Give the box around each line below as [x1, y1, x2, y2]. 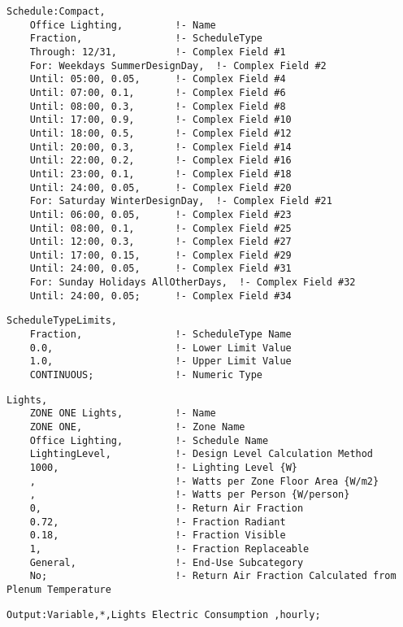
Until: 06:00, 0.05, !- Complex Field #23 [29, 208, 292, 220]
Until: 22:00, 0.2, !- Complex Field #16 [29, 155, 292, 167]
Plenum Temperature [6, 583, 111, 595]
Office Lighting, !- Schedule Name [29, 434, 269, 446]
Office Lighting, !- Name [29, 19, 216, 31]
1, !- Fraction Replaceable [29, 542, 310, 555]
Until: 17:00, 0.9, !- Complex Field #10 [29, 114, 292, 126]
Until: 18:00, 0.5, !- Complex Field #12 [29, 127, 292, 139]
